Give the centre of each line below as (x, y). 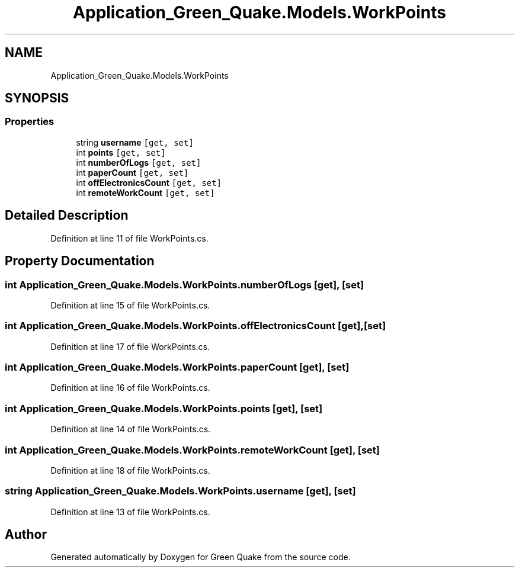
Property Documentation (80, 261)
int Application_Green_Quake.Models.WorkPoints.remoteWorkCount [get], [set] (193, 450)
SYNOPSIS (37, 98)
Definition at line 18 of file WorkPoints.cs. (130, 470)
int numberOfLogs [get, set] (139, 162)
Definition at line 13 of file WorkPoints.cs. (130, 512)
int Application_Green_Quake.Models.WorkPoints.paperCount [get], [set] (177, 367)
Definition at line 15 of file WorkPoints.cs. (130, 305)
